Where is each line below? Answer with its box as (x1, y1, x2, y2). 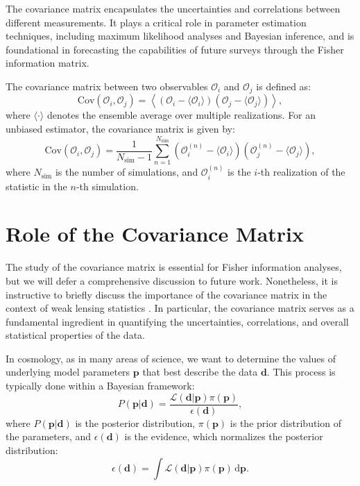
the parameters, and (6, 429, 92, 444)
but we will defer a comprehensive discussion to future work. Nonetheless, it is (6, 273, 338, 287)
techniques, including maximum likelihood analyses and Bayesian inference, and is (6, 28, 354, 43)
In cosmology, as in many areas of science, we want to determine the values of (6, 351, 336, 365)
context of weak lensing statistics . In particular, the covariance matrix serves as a (6, 301, 354, 315)
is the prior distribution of (230, 415, 341, 430)
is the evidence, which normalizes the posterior (124, 429, 323, 444)
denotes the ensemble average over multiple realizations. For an (46, 108, 316, 122)
